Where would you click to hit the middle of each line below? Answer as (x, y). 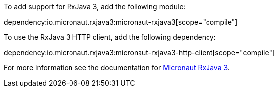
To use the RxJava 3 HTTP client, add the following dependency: (110, 37)
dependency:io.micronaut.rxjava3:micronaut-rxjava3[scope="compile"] (121, 22)
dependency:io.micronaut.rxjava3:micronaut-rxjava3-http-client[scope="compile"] (139, 52)
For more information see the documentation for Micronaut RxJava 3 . (117, 68)
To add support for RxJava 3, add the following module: (95, 7)
